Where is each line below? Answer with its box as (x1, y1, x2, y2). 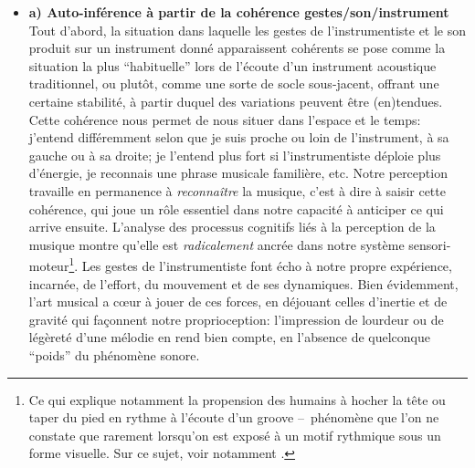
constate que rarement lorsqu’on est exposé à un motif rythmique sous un (28, 425, 441, 444)
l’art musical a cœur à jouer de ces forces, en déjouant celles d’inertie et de (28, 292, 448, 311)
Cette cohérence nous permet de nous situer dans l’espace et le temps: (28, 109, 421, 129)
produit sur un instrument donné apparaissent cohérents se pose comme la (28, 38, 446, 57)
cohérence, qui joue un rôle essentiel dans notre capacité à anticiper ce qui (28, 199, 444, 218)
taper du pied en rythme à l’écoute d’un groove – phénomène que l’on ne (28, 408, 439, 427)
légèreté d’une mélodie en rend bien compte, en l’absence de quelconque (28, 328, 430, 347)
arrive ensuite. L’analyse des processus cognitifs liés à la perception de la (28, 217, 436, 236)
